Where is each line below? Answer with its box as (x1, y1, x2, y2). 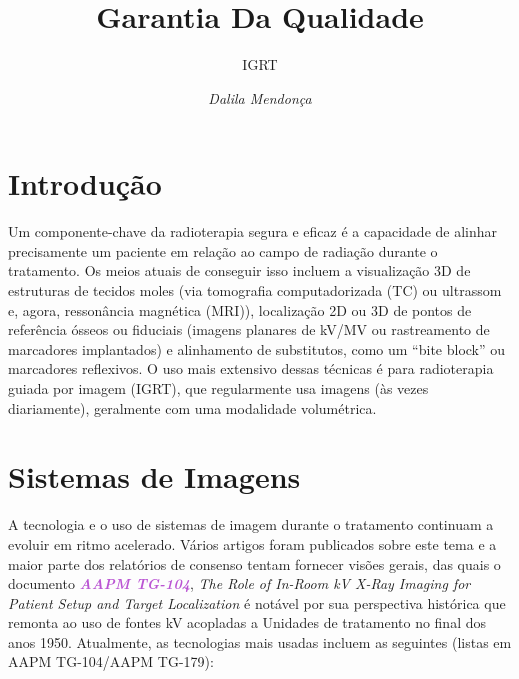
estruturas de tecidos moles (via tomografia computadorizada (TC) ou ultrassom (8, 280, 502, 301)
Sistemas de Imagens (8, 456, 301, 497)
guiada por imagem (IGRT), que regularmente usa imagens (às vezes (8, 378, 429, 398)
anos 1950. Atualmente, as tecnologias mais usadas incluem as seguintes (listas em (8, 631, 512, 652)
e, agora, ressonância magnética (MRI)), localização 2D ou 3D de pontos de (8, 299, 472, 320)
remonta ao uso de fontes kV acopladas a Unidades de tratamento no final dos (8, 612, 487, 633)
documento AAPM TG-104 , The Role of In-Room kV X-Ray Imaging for (8, 573, 471, 594)
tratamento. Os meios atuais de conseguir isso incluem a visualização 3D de (8, 260, 471, 281)
